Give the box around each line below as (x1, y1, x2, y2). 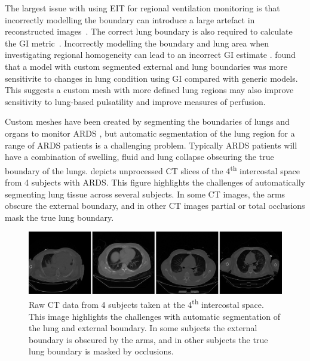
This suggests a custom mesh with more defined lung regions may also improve (5, 84, 294, 96)
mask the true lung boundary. (5, 211, 114, 223)
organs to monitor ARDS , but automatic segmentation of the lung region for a (5, 126, 295, 139)
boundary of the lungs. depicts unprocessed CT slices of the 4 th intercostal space (5, 162, 300, 177)
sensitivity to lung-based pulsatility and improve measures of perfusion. (5, 95, 266, 107)
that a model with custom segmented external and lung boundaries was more (5, 60, 287, 72)
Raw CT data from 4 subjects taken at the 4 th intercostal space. (29, 297, 264, 310)
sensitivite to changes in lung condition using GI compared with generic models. (5, 72, 298, 84)
